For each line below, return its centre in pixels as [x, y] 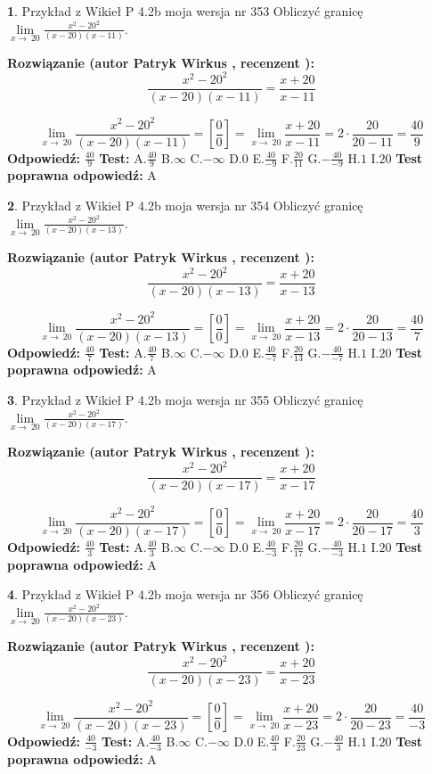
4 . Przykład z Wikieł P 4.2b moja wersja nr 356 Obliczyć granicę [185, 594]
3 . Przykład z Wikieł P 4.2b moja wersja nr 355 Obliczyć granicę [185, 400]
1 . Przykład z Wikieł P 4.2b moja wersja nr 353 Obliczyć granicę [185, 11]
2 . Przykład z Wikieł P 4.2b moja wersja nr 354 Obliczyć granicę [185, 206]
